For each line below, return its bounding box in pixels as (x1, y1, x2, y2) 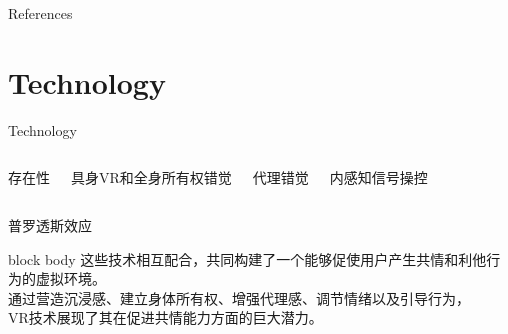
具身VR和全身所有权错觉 (71, 167, 232, 188)
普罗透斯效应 (8, 214, 92, 235)
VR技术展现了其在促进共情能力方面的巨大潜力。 (8, 307, 323, 328)
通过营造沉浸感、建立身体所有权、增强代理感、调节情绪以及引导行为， (8, 287, 470, 308)
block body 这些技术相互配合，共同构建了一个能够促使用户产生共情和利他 (8, 248, 487, 269)
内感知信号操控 (329, 167, 428, 188)
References (8, 3, 73, 23)
